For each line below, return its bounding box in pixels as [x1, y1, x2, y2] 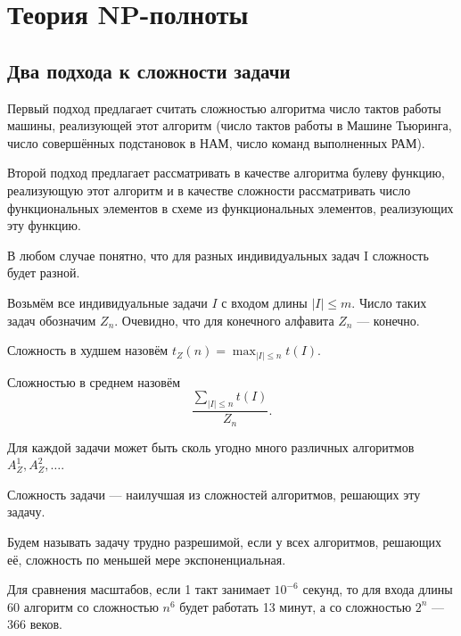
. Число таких [351, 293, 427, 311]
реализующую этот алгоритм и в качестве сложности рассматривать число [7, 180, 411, 199]
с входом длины [221, 293, 308, 311]
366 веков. [7, 615, 62, 633]
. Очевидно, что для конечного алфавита [114, 310, 334, 329]
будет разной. [7, 263, 80, 282]
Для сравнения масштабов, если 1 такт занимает [7, 580, 270, 599]
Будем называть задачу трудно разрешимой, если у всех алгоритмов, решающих [7, 532, 442, 550]
